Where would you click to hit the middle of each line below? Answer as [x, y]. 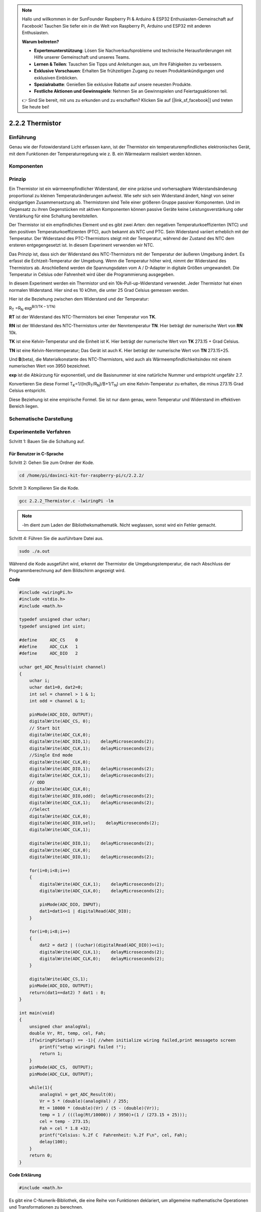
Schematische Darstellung [41, 419]
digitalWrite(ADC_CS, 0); [60, 721]
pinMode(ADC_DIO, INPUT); [70, 904]
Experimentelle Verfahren [40, 431]
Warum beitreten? [41, 42]
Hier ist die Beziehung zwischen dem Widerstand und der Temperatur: [79, 299]
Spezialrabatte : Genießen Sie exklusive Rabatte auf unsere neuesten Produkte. [113, 84]
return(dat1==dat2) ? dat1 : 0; [68, 992]
